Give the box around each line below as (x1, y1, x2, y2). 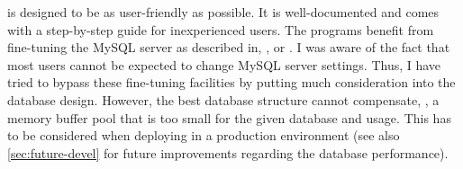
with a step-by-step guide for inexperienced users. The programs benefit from (7, 20, 434, 39)
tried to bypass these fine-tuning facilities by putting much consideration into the (7, 73, 456, 92)
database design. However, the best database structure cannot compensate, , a (7, 90, 440, 109)
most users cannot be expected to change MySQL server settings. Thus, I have (7, 55, 441, 74)
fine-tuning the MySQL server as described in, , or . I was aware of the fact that (7, 38, 450, 57)
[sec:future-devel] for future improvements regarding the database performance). (7, 143, 449, 162)
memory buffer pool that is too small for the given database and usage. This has (7, 108, 451, 127)
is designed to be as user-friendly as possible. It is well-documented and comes (7, 3, 440, 21)
